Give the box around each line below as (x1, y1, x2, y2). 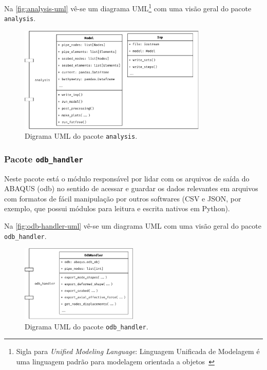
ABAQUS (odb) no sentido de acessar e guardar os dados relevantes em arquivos (4, 183, 258, 194)
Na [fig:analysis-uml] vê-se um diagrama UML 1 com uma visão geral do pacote (4, 2, 252, 13)
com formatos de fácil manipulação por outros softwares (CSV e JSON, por (4, 193, 241, 203)
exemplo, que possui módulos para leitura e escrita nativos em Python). (4, 203, 230, 214)
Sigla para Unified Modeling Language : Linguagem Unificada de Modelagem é (16, 346, 260, 357)
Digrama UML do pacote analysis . (25, 131, 138, 141)
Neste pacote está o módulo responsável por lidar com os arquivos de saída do (4, 173, 250, 183)
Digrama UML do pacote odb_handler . (25, 321, 148, 331)
